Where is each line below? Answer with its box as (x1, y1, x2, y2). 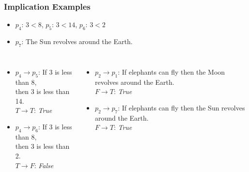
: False (34, 160, 54, 170)
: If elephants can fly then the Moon (118, 66, 225, 77)
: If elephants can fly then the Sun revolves (118, 102, 245, 112)
